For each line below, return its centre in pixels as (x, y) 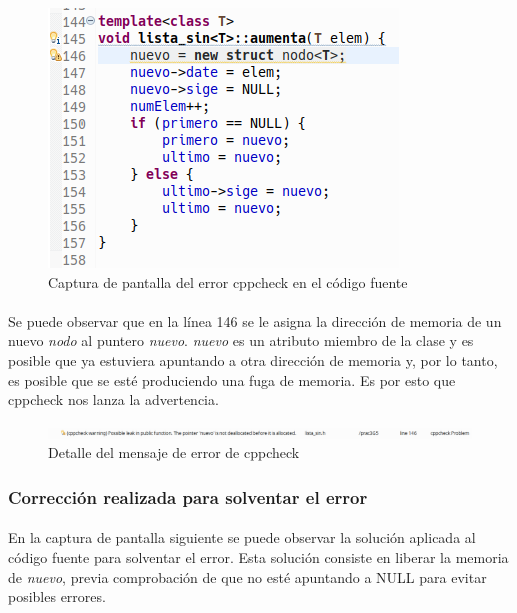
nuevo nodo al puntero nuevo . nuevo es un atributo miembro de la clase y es (241, 340)
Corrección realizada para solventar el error (188, 496)
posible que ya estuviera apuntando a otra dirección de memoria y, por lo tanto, (253, 359)
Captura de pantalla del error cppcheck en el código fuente (228, 281)
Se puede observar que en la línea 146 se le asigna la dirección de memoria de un (255, 320)
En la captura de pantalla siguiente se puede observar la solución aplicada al (242, 537)
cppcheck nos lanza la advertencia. (113, 399)
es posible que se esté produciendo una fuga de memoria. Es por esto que (232, 379)
